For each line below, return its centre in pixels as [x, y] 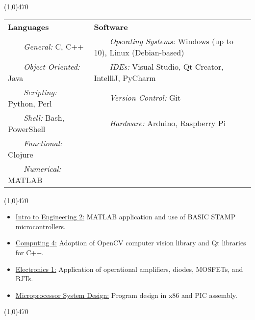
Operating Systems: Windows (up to [171, 41]
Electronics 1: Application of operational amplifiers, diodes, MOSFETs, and [129, 269]
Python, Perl [30, 103]
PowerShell [27, 129]
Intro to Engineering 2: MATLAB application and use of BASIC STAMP [126, 217]
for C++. [30, 252]
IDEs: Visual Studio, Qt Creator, [166, 66]
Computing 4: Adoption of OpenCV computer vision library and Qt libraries [131, 243]
